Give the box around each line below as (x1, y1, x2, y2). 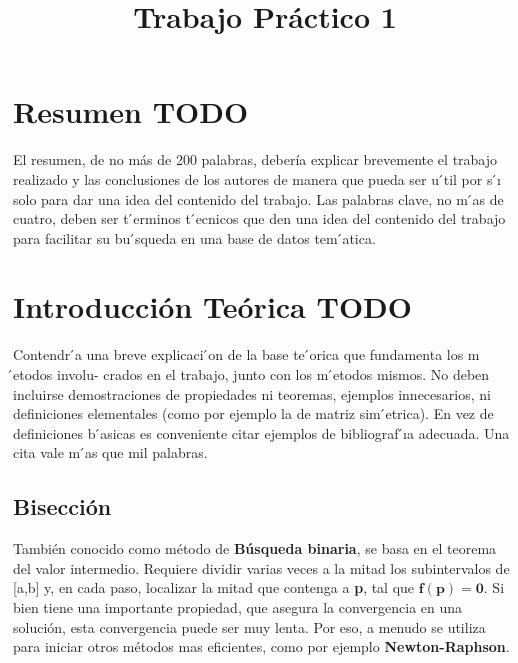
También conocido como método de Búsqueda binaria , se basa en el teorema (13, 538, 497, 559)
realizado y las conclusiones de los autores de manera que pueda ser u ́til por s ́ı (13, 168, 501, 189)
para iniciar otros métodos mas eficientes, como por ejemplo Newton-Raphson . (13, 636, 510, 657)
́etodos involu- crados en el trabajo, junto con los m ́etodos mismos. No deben (13, 364, 490, 384)
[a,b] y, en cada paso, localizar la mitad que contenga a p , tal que (13, 577, 415, 598)
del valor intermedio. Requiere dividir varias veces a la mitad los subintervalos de (13, 557, 510, 578)
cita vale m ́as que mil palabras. (13, 442, 208, 463)
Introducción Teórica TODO (13, 286, 412, 327)
